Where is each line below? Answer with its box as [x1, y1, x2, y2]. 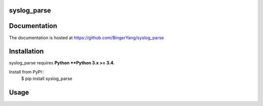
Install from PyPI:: [9, 69, 45, 75]
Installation [9, 47, 44, 56]
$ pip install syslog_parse [21, 76, 73, 82]
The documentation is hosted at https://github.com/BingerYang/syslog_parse [9, 34, 164, 41]
